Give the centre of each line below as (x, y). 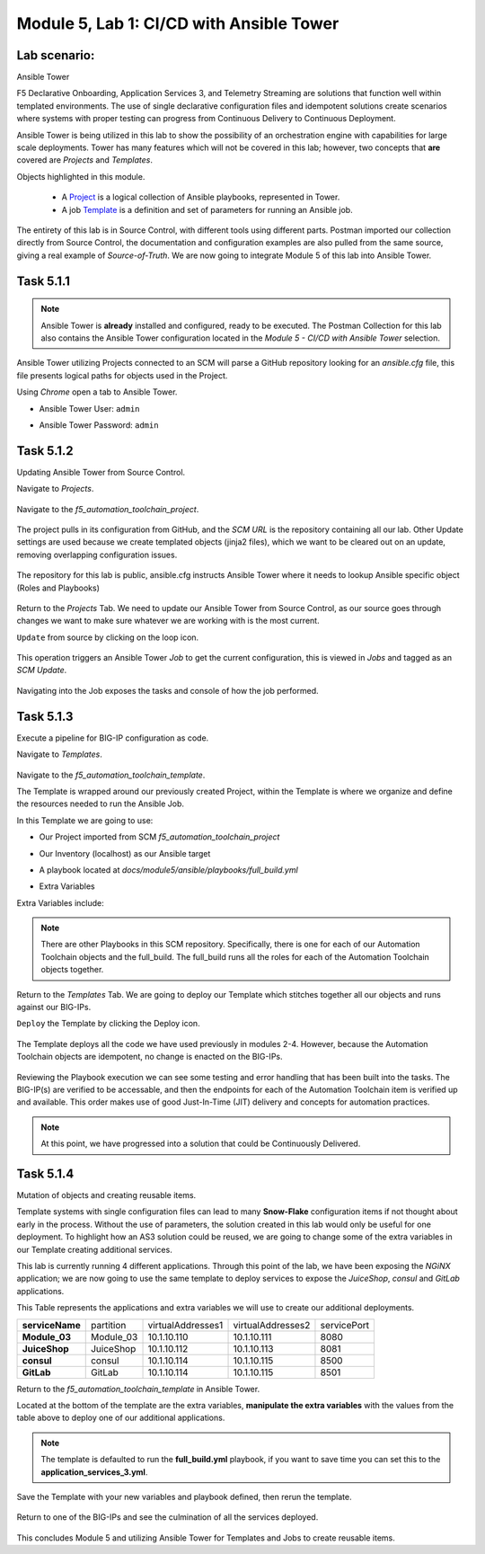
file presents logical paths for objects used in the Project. (122, 375)
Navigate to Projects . (55, 489)
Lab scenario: (56, 55)
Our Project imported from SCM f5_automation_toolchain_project (159, 837)
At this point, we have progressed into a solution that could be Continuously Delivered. (201, 1144)
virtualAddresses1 (185, 1325)
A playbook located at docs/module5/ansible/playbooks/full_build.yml (168, 870)
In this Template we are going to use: (85, 820)
